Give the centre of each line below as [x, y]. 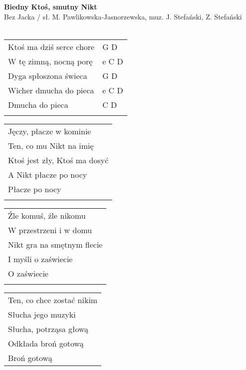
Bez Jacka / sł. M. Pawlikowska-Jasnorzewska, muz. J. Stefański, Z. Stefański [123, 16]
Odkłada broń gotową [46, 343]
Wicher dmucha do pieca [51, 90]
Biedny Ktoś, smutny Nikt [51, 6]
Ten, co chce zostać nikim [53, 300]
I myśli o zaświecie [40, 259]
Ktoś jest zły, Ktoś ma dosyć [58, 160]
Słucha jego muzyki [42, 314]
